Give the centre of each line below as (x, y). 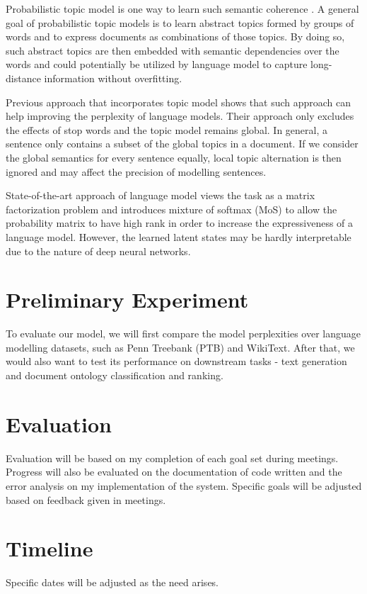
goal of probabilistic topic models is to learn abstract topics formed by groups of (180, 22)
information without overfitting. (113, 78)
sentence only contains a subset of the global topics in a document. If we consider (182, 144)
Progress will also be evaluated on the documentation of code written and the (174, 472)
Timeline (49, 548)
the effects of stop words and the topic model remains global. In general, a (167, 129)
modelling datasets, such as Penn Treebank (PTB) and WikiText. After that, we (180, 347)
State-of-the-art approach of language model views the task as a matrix (161, 195)
